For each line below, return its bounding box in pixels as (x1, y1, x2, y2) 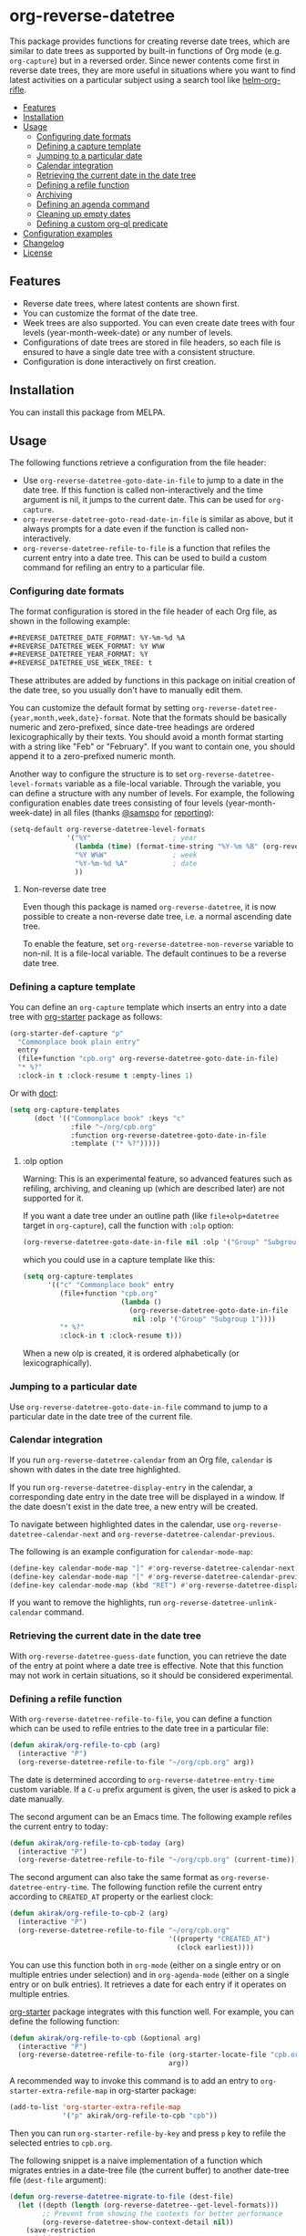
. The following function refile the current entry (87, 1881, 262, 1893)
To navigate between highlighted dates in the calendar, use (9, 1518, 231, 1529)
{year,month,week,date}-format (9, 713, 128, 723)
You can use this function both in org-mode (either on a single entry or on (9, 1959, 281, 1971)
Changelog (22, 237, 65, 248)
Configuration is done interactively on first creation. (22, 356, 217, 367)
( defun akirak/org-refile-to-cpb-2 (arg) (9, 1908, 169, 1919)
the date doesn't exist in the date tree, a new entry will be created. (9, 1501, 259, 1512)
